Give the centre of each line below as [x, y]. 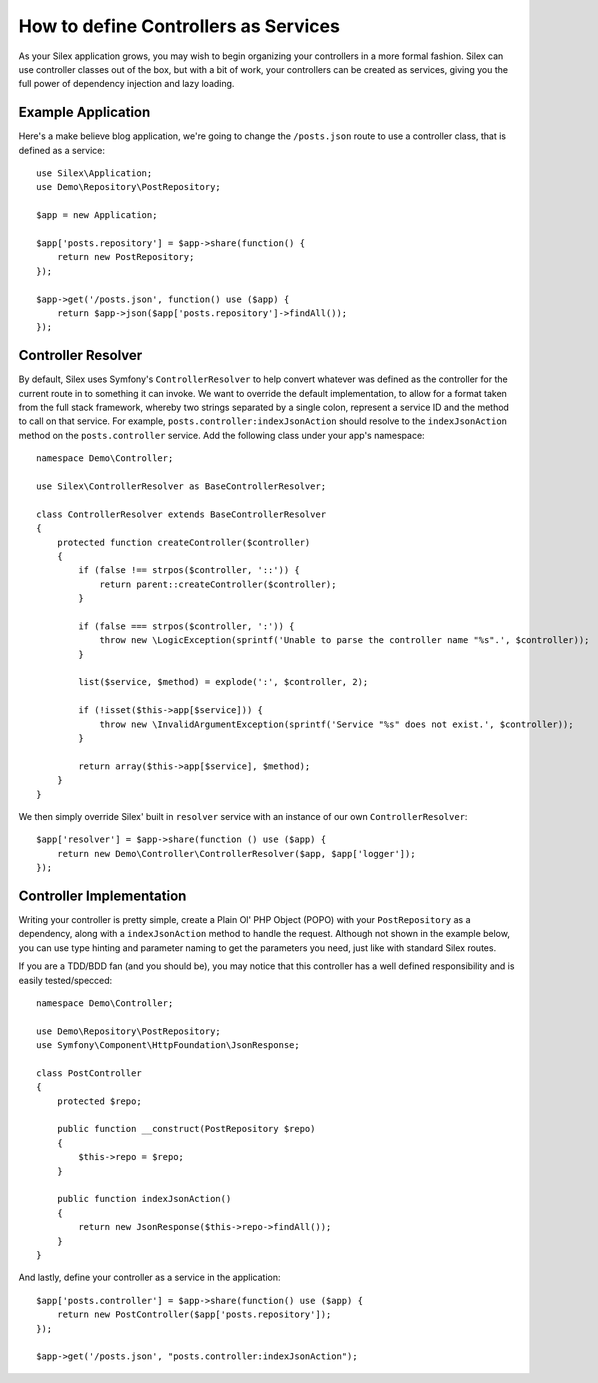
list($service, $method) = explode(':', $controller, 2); [223, 682]
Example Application [84, 112]
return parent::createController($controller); [218, 584]
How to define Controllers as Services [179, 26]
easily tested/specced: [65, 980]
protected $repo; [99, 1101]
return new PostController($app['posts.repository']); [194, 1314]
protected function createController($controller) [183, 542]
